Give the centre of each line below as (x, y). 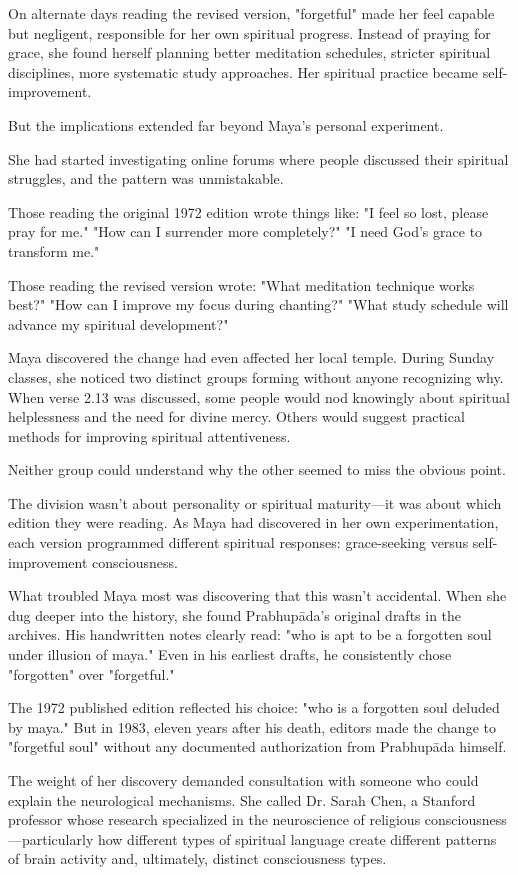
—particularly (51, 838)
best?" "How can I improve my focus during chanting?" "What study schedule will (258, 304)
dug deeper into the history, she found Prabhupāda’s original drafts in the (235, 614)
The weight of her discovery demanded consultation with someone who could (243, 780)
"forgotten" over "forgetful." (91, 673)
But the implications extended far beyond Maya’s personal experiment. (226, 124)
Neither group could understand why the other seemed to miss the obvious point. (257, 469)
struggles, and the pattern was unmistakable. (146, 178)
